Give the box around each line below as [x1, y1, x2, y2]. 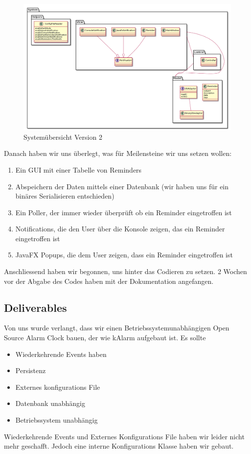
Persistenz [15, 365, 46, 376]
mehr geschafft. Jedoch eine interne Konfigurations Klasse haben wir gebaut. [4, 441, 234, 451]
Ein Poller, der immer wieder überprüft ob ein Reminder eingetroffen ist [15, 207, 232, 217]
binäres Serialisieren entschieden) [15, 191, 114, 201]
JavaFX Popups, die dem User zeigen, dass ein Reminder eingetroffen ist [15, 250, 233, 260]
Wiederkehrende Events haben [15, 349, 107, 359]
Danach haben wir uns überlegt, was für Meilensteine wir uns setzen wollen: [4, 148, 232, 158]
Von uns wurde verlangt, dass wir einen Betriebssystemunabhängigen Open [4, 323, 229, 333]
